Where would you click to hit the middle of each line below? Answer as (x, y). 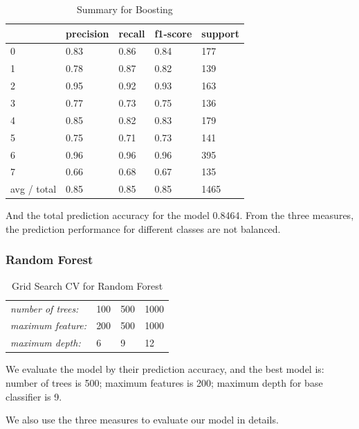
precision (88, 33)
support (220, 33)
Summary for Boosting (125, 9)
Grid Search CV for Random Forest (88, 285)
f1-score (173, 33)
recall (132, 33)
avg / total (34, 189)
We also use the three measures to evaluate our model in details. (142, 420)
